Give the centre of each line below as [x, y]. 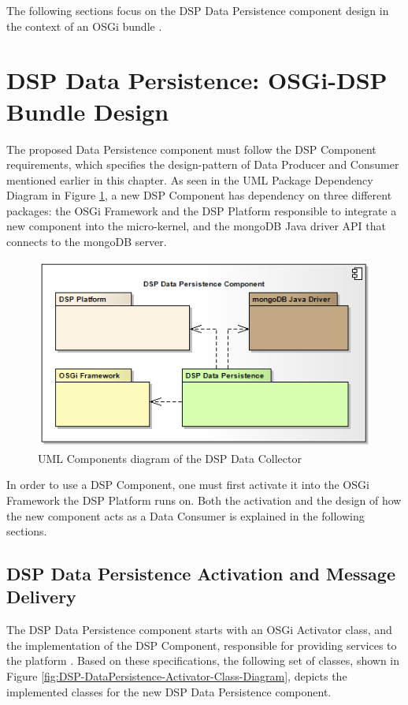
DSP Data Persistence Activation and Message [201, 574]
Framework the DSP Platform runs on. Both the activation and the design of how [204, 500]
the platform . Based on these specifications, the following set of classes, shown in [203, 660]
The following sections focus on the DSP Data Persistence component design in [198, 10]
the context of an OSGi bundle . [84, 26]
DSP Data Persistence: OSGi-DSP [197, 80]
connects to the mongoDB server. [87, 242]
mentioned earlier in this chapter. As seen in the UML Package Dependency [190, 179]
